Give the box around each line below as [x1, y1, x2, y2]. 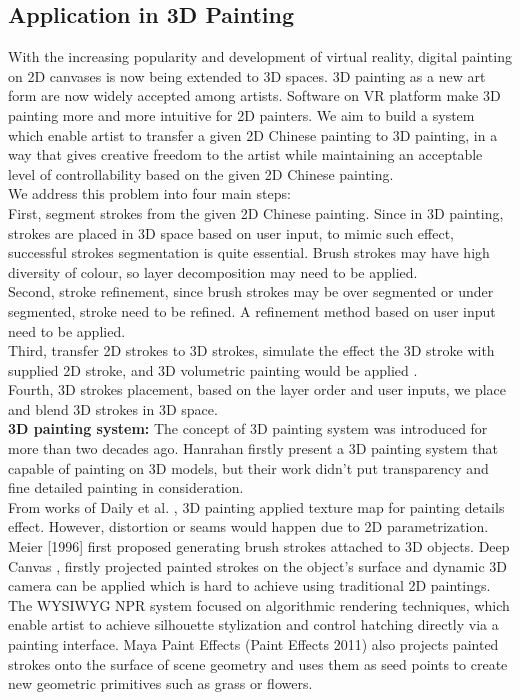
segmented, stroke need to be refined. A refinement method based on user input [8, 300, 496, 321]
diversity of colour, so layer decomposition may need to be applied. [8, 261, 418, 282]
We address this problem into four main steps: [8, 183, 291, 204]
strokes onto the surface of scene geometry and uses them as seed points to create [8, 653, 508, 674]
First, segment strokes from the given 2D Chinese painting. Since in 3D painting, [8, 202, 504, 223]
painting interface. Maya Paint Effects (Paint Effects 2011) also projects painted [8, 634, 499, 655]
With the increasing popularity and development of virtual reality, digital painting [8, 46, 512, 67]
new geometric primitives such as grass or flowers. [8, 673, 313, 694]
